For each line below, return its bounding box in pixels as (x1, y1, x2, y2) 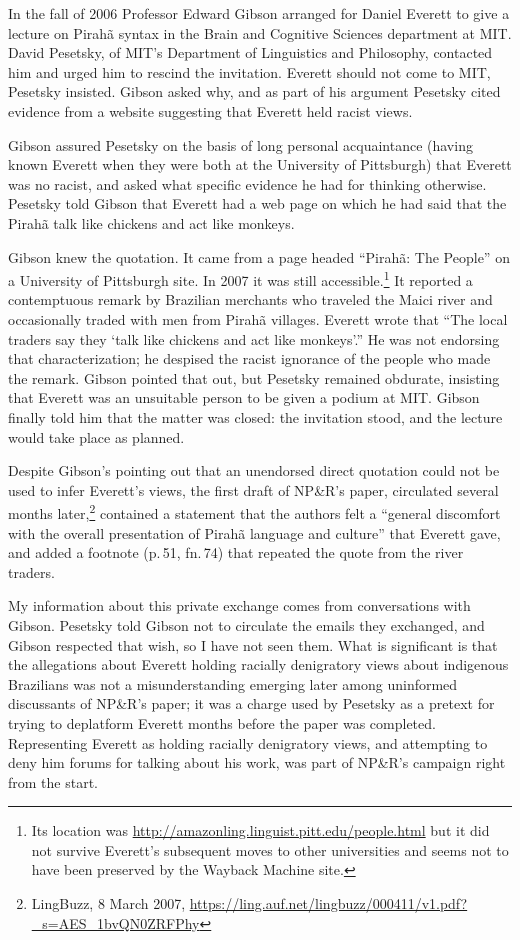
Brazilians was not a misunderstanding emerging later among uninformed (8, 673, 458, 694)
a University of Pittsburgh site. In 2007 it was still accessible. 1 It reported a (8, 267, 473, 290)
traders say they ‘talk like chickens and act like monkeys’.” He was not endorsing (8, 328, 500, 349)
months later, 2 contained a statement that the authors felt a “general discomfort (8, 500, 501, 523)
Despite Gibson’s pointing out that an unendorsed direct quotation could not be (8, 460, 500, 481)
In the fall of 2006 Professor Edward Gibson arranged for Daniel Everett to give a (8, 3, 510, 23)
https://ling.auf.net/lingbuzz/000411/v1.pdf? (189, 893, 468, 914)
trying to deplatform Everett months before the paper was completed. (8, 712, 436, 733)
